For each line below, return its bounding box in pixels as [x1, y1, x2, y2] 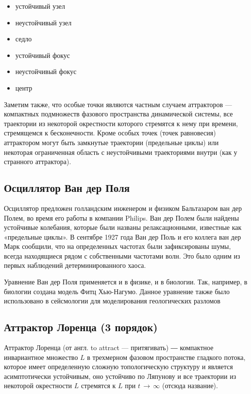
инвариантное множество [4, 352, 78, 362]
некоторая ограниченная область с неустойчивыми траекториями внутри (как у [4, 147, 237, 157]
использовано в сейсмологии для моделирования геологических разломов [4, 296, 220, 306]
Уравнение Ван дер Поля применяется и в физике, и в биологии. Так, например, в [4, 277, 248, 287]
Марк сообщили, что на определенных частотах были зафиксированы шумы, [4, 241, 231, 251]
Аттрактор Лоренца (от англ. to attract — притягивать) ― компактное [4, 342, 214, 353]
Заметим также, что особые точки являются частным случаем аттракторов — [4, 99, 232, 109]
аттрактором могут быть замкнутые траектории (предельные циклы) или [4, 137, 219, 147]
